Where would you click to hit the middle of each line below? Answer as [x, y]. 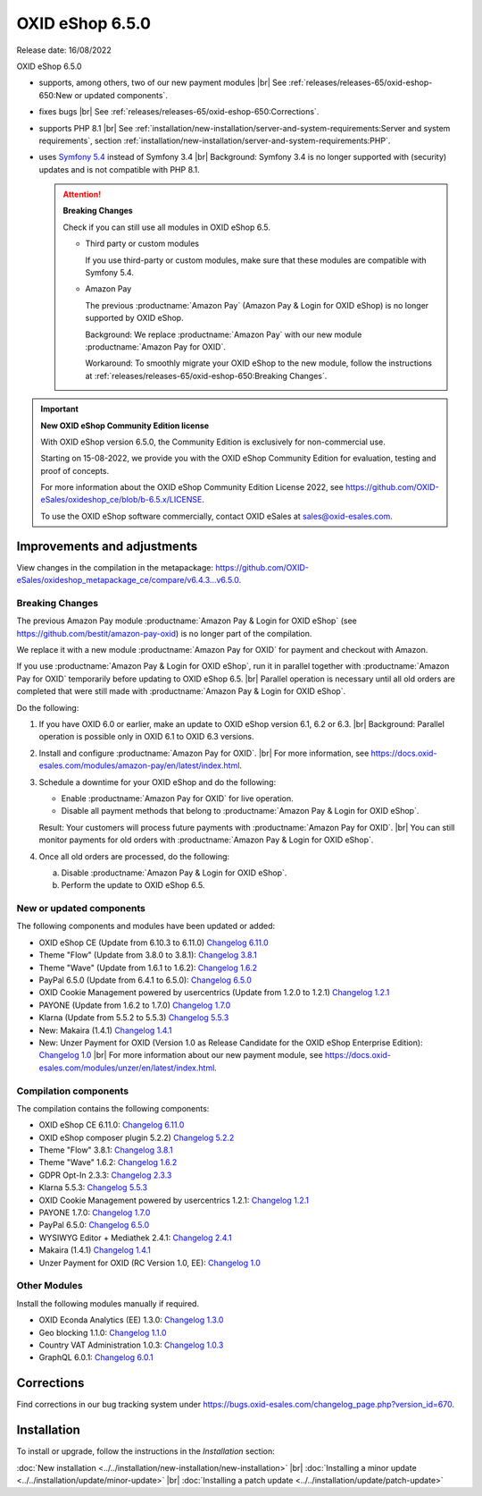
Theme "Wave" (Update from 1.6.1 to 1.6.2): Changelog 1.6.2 [148, 968]
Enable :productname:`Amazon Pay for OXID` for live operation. [177, 799]
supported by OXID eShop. [134, 318]
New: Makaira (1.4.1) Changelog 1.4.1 [105, 1030]
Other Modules [50, 1286]
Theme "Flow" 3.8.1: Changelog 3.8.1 [106, 1150]
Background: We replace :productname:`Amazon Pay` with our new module [224, 334]
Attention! [82, 194]
